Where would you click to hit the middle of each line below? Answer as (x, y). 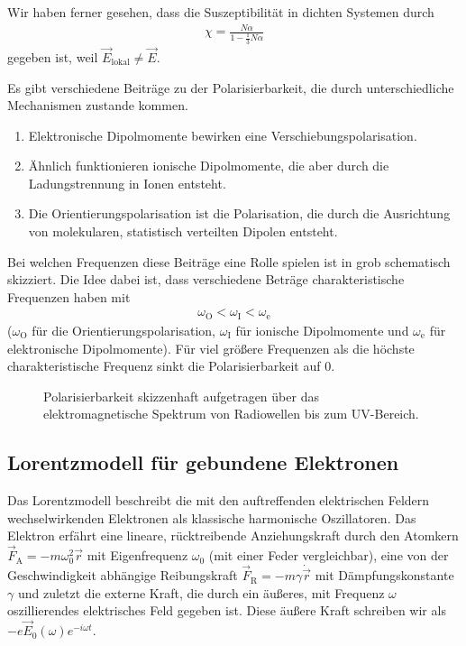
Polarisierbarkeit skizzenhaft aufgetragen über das (181, 396)
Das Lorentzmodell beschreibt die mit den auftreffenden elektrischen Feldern (219, 500)
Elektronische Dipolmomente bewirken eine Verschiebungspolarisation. (223, 135)
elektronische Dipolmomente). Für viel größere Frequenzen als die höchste (211, 348)
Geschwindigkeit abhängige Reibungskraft (123, 575)
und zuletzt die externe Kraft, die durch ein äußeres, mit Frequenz (201, 592)
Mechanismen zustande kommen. (98, 105)
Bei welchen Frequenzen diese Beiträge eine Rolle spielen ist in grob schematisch (229, 261)
